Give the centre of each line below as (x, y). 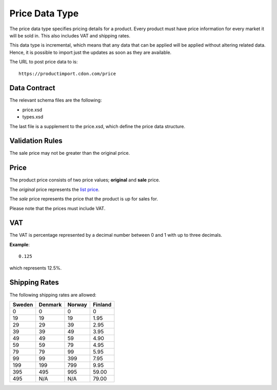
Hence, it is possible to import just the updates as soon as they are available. (91, 52)
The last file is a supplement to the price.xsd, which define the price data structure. (97, 126)
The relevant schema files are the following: (56, 100)
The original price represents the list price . (55, 189)
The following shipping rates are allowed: (53, 295)
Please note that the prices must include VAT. (57, 208)
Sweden (23, 304)
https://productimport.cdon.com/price (67, 74)
